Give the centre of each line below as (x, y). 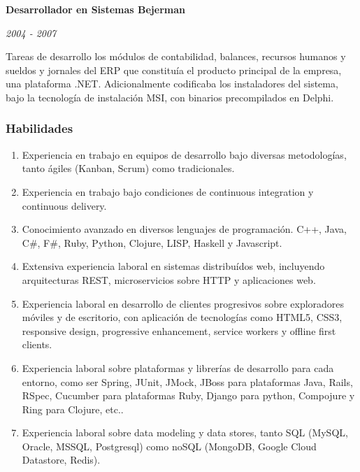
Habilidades (39, 128)
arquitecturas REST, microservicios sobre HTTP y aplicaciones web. (169, 279)
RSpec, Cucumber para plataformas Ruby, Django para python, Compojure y (188, 395)
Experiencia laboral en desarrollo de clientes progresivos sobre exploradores (183, 303)
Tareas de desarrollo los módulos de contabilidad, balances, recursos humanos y (176, 56)
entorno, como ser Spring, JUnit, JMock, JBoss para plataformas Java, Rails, (187, 381)
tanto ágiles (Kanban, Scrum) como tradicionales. (128, 168)
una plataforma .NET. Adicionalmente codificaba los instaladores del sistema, (172, 84)
